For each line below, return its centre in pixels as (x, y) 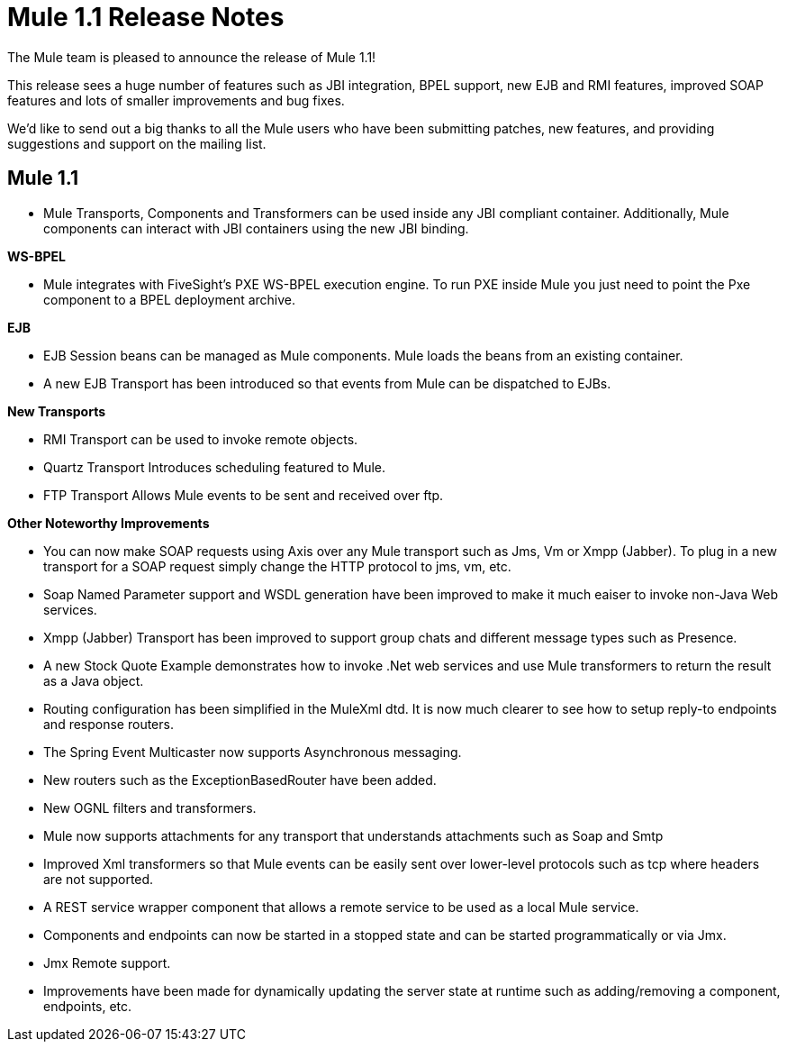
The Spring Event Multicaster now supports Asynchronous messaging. (253, 752)
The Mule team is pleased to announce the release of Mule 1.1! (192, 57)
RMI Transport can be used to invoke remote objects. (201, 439)
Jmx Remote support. (107, 962)
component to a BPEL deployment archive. (170, 299)
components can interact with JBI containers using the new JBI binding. (256, 228)
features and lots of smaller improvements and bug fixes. (176, 100)
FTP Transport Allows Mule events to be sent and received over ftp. (244, 495)
